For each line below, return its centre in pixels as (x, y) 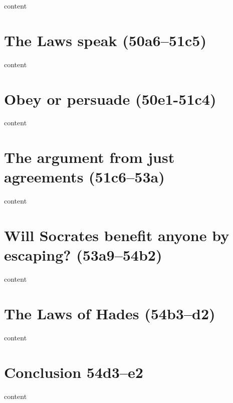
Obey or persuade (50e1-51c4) (110, 98)
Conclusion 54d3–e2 (74, 372)
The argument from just (89, 157)
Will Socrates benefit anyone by (117, 235)
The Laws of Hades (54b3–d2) (110, 314)
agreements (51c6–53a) (84, 177)
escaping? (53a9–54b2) (83, 255)
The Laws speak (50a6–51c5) (105, 40)
